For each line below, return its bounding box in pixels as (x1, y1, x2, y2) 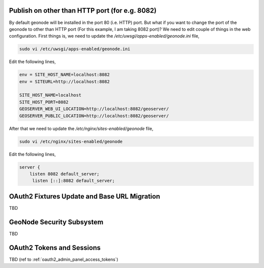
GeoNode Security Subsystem (9, 218, 104, 226)
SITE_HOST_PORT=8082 (19, 99, 68, 105)
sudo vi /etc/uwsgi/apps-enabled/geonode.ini (19, 46, 131, 52)
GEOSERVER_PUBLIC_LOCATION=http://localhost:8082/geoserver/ (19, 113, 169, 118)
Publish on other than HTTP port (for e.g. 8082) (9, 6, 156, 15)
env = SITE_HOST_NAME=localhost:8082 (19, 72, 110, 78)
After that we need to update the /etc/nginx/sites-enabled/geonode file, (9, 125, 154, 132)
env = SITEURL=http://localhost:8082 (19, 79, 110, 84)
